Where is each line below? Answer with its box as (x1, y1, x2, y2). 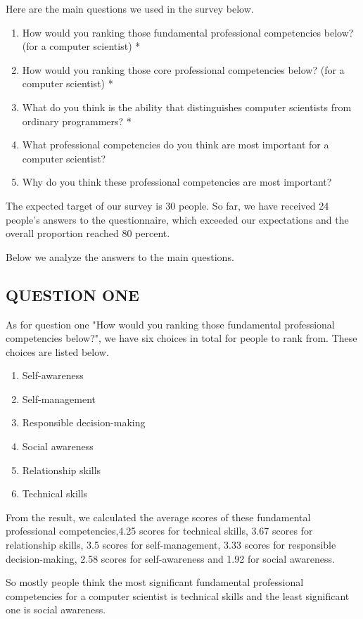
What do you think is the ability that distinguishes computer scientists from (22, 99, 352, 114)
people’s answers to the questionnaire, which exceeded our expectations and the (6, 212, 349, 226)
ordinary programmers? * (22, 113, 132, 128)
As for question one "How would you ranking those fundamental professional (6, 317, 335, 331)
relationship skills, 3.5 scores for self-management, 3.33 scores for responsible (6, 537, 336, 552)
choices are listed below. (6, 344, 109, 359)
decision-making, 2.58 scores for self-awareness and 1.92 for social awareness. (6, 551, 335, 566)
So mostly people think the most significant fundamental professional (6, 575, 304, 589)
